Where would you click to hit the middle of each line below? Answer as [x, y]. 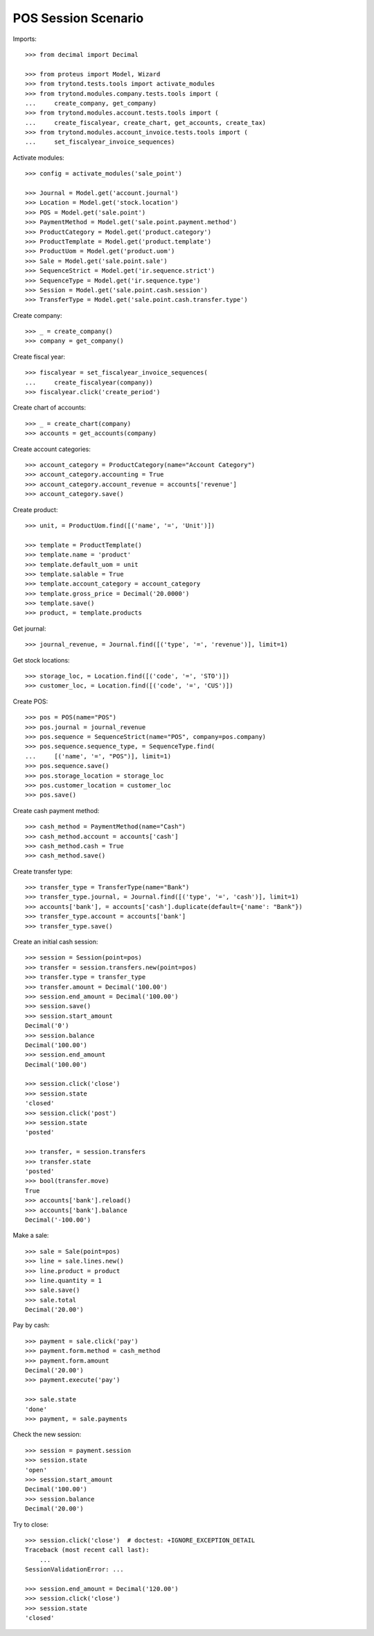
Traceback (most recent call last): [87, 1550]
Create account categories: [52, 449]
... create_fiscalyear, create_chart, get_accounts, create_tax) [146, 122]
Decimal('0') [47, 1026]
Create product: [35, 509]
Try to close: [30, 1524]
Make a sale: [31, 1236]
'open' [36, 1470]
